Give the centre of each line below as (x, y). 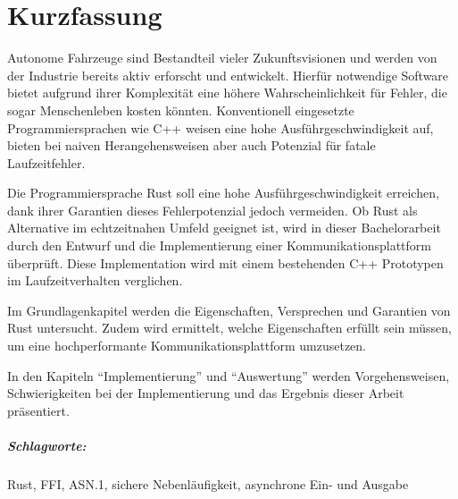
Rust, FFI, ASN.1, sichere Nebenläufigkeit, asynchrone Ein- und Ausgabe (208, 483)
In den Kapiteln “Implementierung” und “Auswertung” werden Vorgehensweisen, (229, 375)
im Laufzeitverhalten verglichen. (95, 280)
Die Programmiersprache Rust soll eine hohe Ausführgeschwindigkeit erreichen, (223, 193)
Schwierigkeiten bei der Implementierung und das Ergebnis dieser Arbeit (206, 393)
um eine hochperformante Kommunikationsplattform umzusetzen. (187, 346)
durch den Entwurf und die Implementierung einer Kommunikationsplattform (219, 245)
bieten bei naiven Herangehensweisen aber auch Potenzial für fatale (192, 145)
